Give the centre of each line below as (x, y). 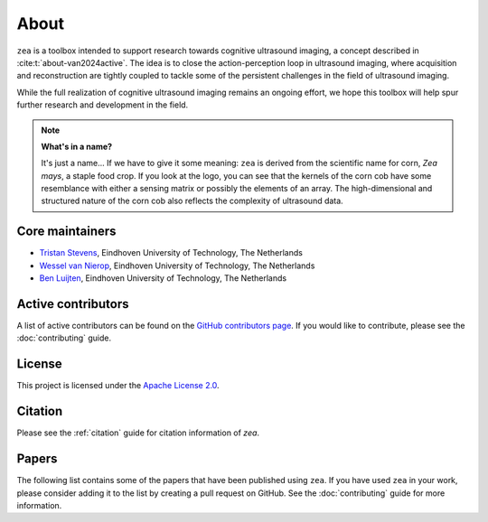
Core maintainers (66, 232)
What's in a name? (77, 146)
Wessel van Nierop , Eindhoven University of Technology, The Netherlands (177, 266)
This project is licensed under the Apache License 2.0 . (118, 386)
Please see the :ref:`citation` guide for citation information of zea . (138, 433)
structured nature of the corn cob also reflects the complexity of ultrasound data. (192, 201)
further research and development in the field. (103, 105)
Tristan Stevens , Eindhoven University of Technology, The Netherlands (171, 253)
